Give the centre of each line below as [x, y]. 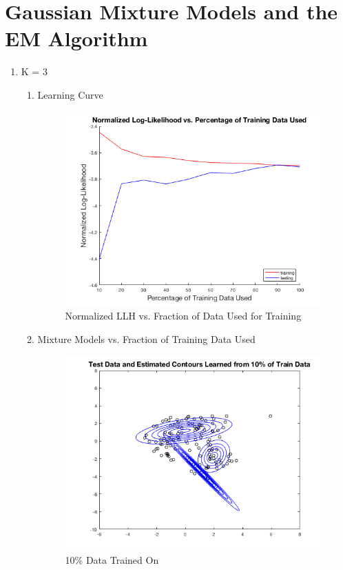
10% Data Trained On [112, 560]
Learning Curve [70, 94]
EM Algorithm [76, 38]
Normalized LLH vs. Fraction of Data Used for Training [183, 316]
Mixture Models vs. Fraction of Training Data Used [146, 338]
